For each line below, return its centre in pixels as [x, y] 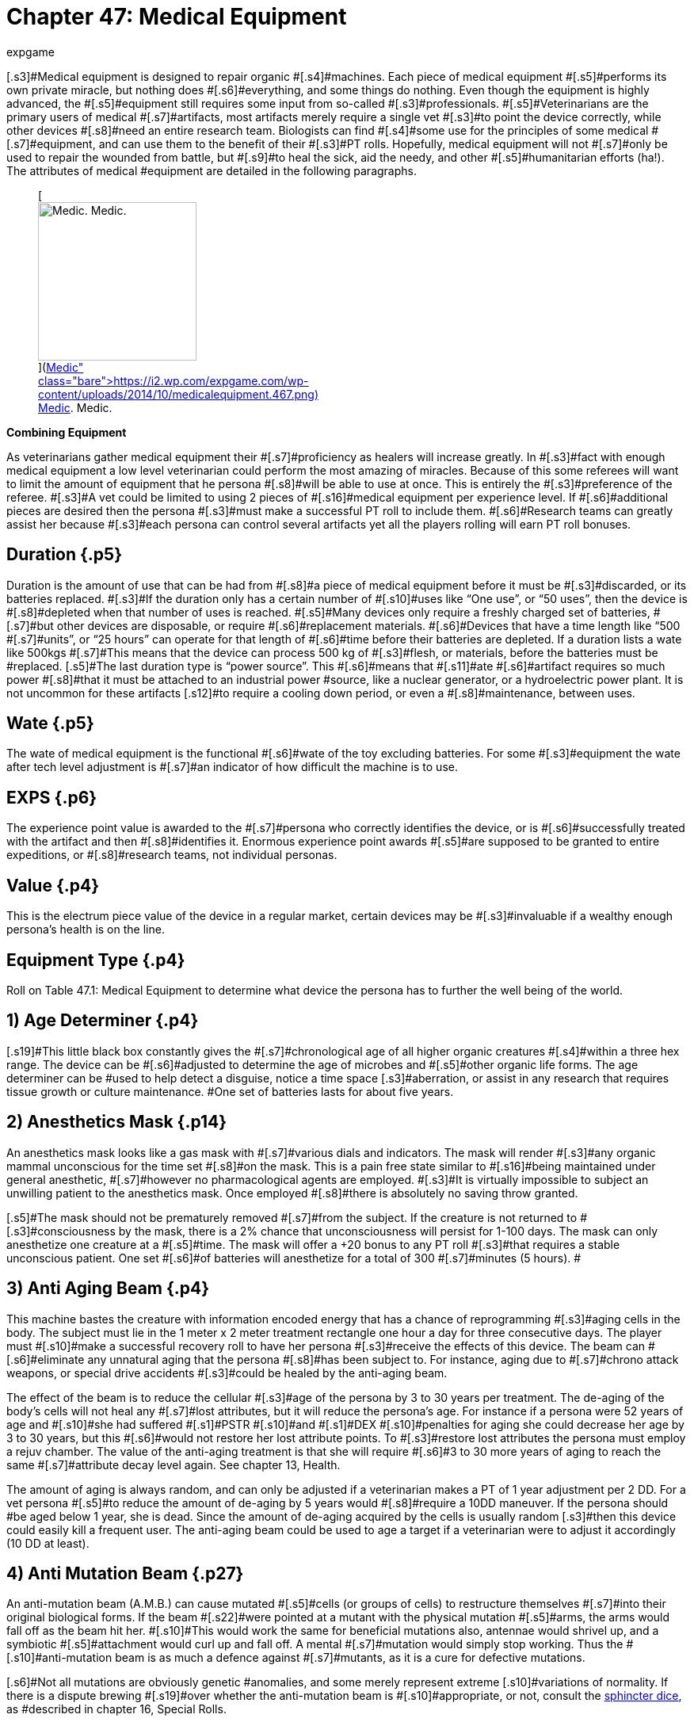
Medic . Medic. [75, 407]
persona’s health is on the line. [86, 930]
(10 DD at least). [48, 1543]
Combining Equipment [67, 432]
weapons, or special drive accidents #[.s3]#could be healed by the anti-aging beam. [227, 1373]
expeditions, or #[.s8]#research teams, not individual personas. [172, 855]
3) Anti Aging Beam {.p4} [108, 1289]
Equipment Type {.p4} [96, 960]
